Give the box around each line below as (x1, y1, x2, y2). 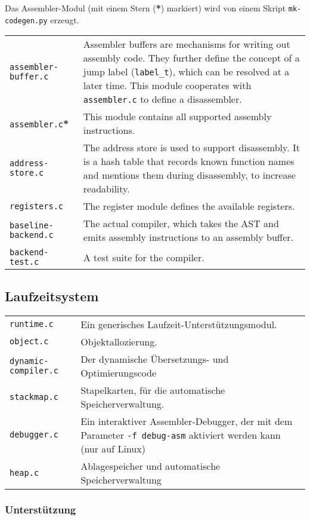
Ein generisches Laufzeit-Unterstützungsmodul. (80, 317, 277, 331)
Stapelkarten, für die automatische (80, 383, 225, 397)
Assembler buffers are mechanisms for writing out (83, 37, 290, 51)
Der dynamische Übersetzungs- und (80, 351, 229, 366)
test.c (10, 257, 39, 267)
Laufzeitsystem (5, 286, 99, 305)
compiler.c (10, 365, 58, 375)
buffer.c (10, 71, 49, 81)
